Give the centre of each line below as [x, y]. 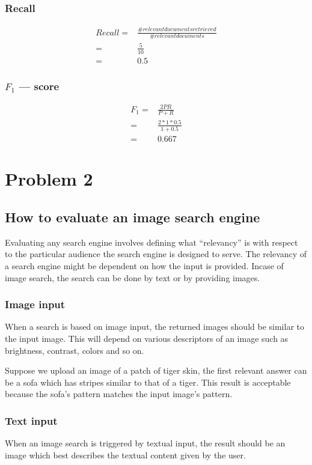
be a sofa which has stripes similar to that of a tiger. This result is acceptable [148, 382]
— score [39, 86]
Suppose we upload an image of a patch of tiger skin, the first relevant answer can [156, 370]
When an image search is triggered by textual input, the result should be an [145, 443]
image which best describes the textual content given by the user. [125, 454]
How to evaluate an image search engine [133, 217]
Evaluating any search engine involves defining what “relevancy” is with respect [151, 242]
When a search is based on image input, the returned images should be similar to [154, 327]
